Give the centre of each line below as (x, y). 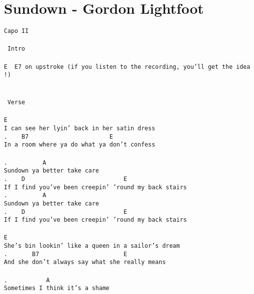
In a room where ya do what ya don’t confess (80, 145)
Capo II (16, 31)
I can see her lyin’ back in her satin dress (80, 129)
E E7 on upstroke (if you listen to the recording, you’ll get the (118, 67)
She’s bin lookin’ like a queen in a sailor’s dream (92, 246)
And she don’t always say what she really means (85, 262)
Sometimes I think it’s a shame (57, 288)
